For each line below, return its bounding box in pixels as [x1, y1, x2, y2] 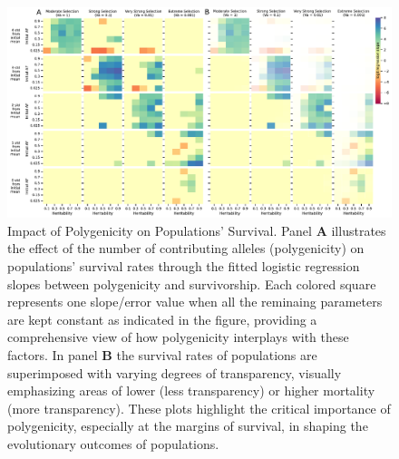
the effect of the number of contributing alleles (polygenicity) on [7, 239, 365, 258]
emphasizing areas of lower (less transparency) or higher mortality [7, 381, 375, 400]
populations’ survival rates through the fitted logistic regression [7, 257, 360, 276]
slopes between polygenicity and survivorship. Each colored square [7, 274, 376, 293]
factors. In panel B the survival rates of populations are [7, 346, 317, 365]
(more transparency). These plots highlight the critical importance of [7, 398, 391, 417]
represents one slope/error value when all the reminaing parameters [7, 292, 383, 311]
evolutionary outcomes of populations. [7, 435, 219, 453]
